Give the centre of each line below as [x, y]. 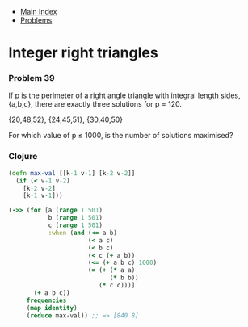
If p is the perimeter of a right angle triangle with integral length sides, [124, 95]
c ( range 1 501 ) [76, 225]
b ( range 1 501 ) [76, 218]
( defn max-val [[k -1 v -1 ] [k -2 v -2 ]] [72, 173]
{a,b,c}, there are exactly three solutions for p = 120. [95, 104]
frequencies [46, 300]
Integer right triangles [84, 53]
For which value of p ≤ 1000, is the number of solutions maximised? [121, 136]
